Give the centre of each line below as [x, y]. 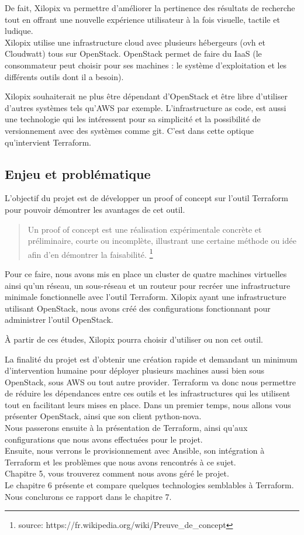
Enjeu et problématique [78, 173]
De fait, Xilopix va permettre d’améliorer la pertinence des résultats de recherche [150, 8]
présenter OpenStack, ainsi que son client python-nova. [103, 416]
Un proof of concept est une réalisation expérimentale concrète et [145, 229]
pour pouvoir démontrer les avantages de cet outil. [95, 209]
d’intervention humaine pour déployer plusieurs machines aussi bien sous [135, 370]
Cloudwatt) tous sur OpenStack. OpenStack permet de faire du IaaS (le [133, 53]
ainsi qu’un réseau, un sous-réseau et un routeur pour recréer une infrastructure [148, 285]
